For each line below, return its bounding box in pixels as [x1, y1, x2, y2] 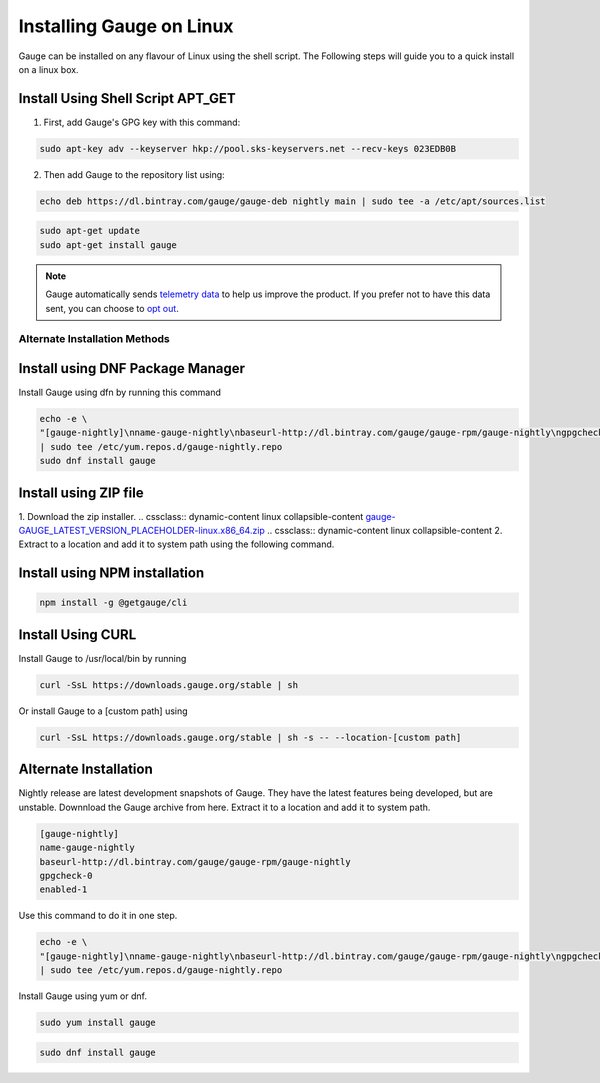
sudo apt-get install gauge [39, 239, 177, 250]
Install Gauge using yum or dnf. [18, 990, 147, 1002]
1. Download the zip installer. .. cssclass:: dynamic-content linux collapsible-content [18, 510, 364, 522]
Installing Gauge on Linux [18, 15, 234, 37]
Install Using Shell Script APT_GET [18, 90, 237, 107]
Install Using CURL [18, 626, 137, 643]
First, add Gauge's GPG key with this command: [43, 116, 241, 128]
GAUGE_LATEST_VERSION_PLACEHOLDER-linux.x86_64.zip [18, 525, 265, 537]
